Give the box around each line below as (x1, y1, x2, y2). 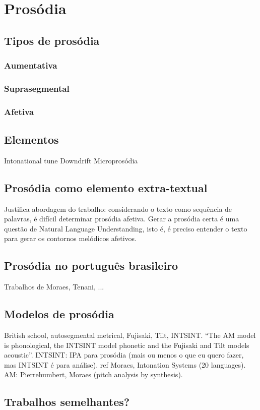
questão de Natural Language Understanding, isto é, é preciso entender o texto (4, 223, 247, 233)
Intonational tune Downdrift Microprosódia (4, 155, 138, 165)
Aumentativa (4, 59, 57, 72)
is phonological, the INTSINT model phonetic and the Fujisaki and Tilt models (4, 339, 249, 350)
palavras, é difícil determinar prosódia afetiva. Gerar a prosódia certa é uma (4, 213, 239, 224)
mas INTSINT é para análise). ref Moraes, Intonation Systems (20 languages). (4, 359, 246, 370)
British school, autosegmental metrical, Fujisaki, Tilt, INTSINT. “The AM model (4, 330, 256, 340)
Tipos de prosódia (4, 32, 100, 48)
